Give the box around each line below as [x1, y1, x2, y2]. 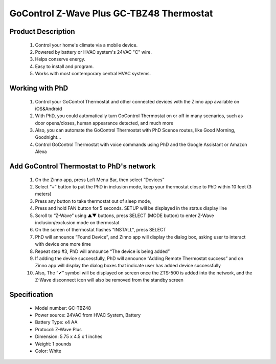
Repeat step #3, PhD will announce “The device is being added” [35, 248, 170, 254]
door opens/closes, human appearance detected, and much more [35, 120, 174, 126]
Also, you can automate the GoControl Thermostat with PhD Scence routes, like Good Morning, [35, 127, 236, 133]
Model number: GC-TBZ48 [35, 305, 91, 311]
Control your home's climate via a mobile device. [35, 41, 138, 48]
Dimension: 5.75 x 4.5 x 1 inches [35, 333, 103, 340]
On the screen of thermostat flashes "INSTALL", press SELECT [35, 227, 167, 233]
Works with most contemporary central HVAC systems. [35, 71, 151, 77]
